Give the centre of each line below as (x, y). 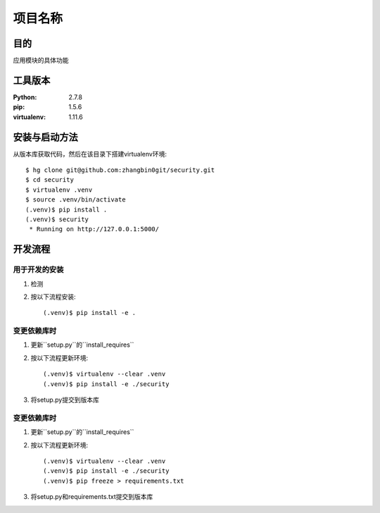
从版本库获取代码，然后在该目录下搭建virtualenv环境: (90, 154)
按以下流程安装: (53, 297)
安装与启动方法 (45, 137)
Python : (25, 97)
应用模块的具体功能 (41, 61)
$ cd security (50, 180)
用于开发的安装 (38, 270)
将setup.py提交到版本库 (65, 400)
